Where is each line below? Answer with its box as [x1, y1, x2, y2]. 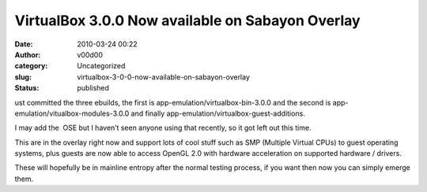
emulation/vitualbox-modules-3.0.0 [14, 109, 130, 118]
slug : [14, 72, 32, 82]
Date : [14, 39, 33, 49]
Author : [14, 50, 41, 59]
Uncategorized [77, 61, 126, 71]
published [77, 83, 110, 93]
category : [14, 61, 48, 71]
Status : [14, 83, 40, 93]
